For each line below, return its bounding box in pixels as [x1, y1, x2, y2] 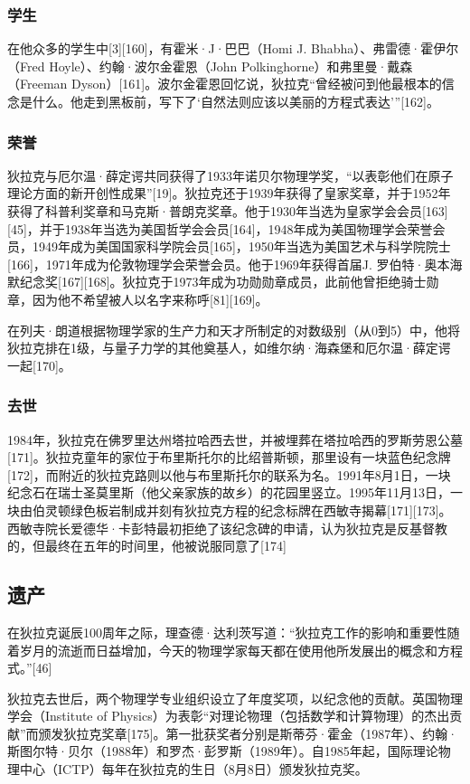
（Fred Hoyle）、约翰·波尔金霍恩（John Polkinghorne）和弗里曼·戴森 [7, 56, 413, 75]
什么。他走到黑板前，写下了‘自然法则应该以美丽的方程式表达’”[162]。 [32, 92, 439, 110]
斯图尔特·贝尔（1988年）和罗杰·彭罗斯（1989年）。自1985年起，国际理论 [7, 741, 438, 760]
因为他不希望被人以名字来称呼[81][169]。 [32, 289, 268, 308]
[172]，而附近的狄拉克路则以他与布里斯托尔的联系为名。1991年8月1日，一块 [7, 465, 451, 484]
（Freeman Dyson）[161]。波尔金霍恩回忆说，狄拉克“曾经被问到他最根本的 [7, 74, 442, 93]
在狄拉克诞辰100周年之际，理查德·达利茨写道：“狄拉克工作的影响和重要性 [7, 622, 447, 641]
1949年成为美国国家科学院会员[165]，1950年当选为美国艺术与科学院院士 [32, 237, 451, 256]
